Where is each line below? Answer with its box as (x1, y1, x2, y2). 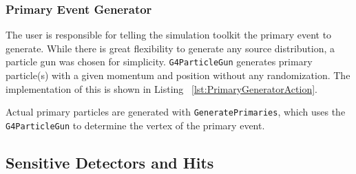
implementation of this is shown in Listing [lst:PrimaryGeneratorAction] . (6, 81, 317, 96)
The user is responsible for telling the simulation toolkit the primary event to (6, 28, 332, 42)
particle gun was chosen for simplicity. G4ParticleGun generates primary (6, 54, 313, 69)
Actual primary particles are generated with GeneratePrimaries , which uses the (6, 105, 346, 119)
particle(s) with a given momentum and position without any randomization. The (6, 68, 350, 83)
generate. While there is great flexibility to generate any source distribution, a (6, 41, 335, 55)
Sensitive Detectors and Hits (6, 151, 214, 173)
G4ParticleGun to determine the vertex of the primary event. (6, 118, 265, 132)
